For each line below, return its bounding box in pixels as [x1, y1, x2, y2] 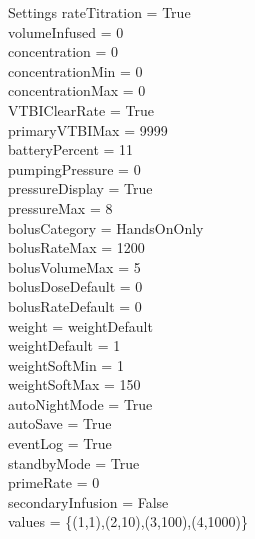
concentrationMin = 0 [8, 60, 143, 81]
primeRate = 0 [8, 472, 100, 493]
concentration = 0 [8, 41, 119, 62]
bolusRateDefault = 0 [8, 295, 142, 316]
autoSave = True [8, 413, 112, 434]
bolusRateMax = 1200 [8, 237, 145, 258]
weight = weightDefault [8, 315, 153, 336]
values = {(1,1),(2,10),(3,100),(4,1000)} [8, 511, 249, 532]
